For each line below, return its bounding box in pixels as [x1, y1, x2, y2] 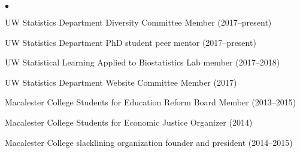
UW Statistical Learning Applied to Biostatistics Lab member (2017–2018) [5, 56, 280, 68]
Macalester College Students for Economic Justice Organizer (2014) [5, 115, 253, 128]
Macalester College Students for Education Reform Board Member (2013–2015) [5, 96, 296, 108]
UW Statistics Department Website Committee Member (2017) [5, 76, 237, 88]
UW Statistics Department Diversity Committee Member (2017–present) [5, 16, 272, 28]
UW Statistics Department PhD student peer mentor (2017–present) [5, 36, 256, 48]
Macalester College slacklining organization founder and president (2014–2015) [5, 136, 293, 148]
